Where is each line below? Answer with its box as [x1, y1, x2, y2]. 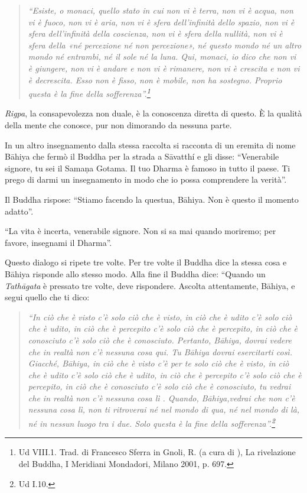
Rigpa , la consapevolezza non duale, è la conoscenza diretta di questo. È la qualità [5, 107, 302, 119]
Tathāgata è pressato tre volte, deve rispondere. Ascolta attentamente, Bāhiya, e [5, 279, 295, 291]
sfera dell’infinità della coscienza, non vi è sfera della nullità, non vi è [28, 27, 283, 40]
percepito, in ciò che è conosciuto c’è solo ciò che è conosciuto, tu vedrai [28, 380, 291, 393]
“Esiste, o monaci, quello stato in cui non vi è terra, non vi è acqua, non [28, 4, 293, 16]
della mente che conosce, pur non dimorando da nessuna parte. [5, 119, 232, 131]
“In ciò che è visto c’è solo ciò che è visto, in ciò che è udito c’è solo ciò [28, 310, 292, 323]
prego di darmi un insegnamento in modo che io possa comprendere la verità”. [5, 173, 287, 186]
